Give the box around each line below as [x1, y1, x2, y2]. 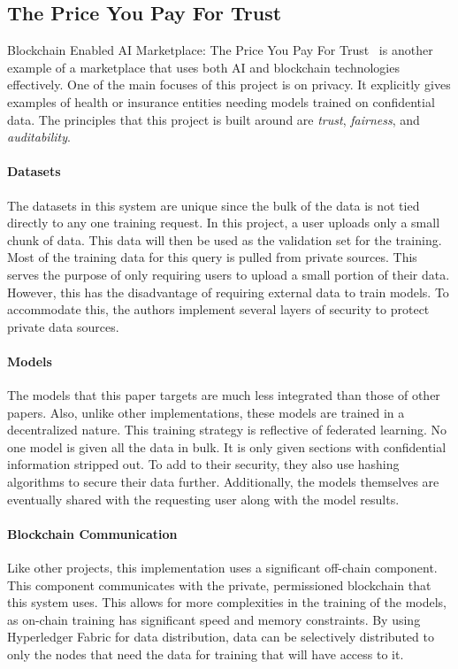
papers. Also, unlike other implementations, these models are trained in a [7, 403, 405, 421]
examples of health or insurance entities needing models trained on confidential [7, 92, 435, 111]
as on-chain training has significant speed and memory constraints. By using [7, 610, 421, 628]
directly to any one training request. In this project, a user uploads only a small [7, 213, 440, 232]
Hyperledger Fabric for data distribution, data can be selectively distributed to [7, 627, 434, 646]
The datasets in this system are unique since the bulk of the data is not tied [7, 196, 420, 214]
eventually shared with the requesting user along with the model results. [7, 489, 400, 508]
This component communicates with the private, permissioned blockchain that [7, 575, 431, 594]
